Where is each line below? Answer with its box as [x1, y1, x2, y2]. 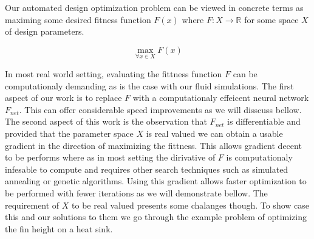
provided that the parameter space [5, 126, 134, 139]
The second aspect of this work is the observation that [5, 115, 207, 128]
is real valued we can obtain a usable [146, 126, 283, 139]
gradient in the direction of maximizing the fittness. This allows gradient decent [5, 139, 302, 151]
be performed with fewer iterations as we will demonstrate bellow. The [5, 186, 268, 199]
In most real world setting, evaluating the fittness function [5, 68, 222, 80]
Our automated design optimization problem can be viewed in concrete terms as [5, 1, 304, 13]
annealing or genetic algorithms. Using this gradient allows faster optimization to [5, 175, 307, 187]
